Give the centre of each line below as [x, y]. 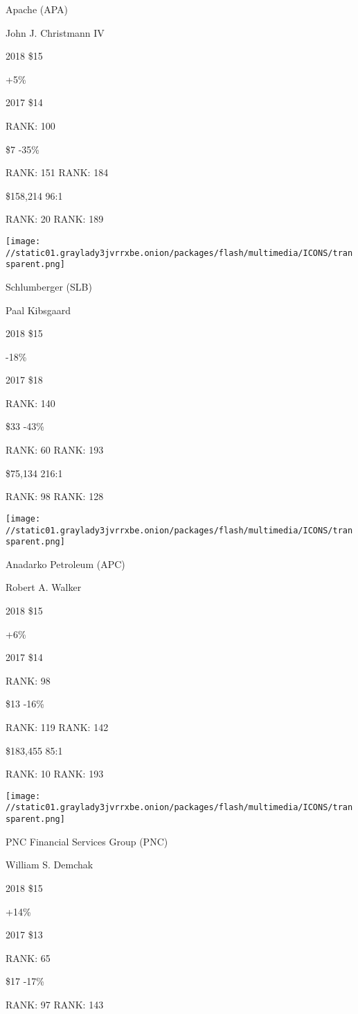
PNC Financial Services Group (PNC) [87, 841]
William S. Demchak [50, 865]
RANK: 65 [28, 957]
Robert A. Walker [44, 587]
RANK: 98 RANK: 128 [55, 496]
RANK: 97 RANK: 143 [55, 1004]
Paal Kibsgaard [38, 310]
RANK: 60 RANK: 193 [55, 450]
